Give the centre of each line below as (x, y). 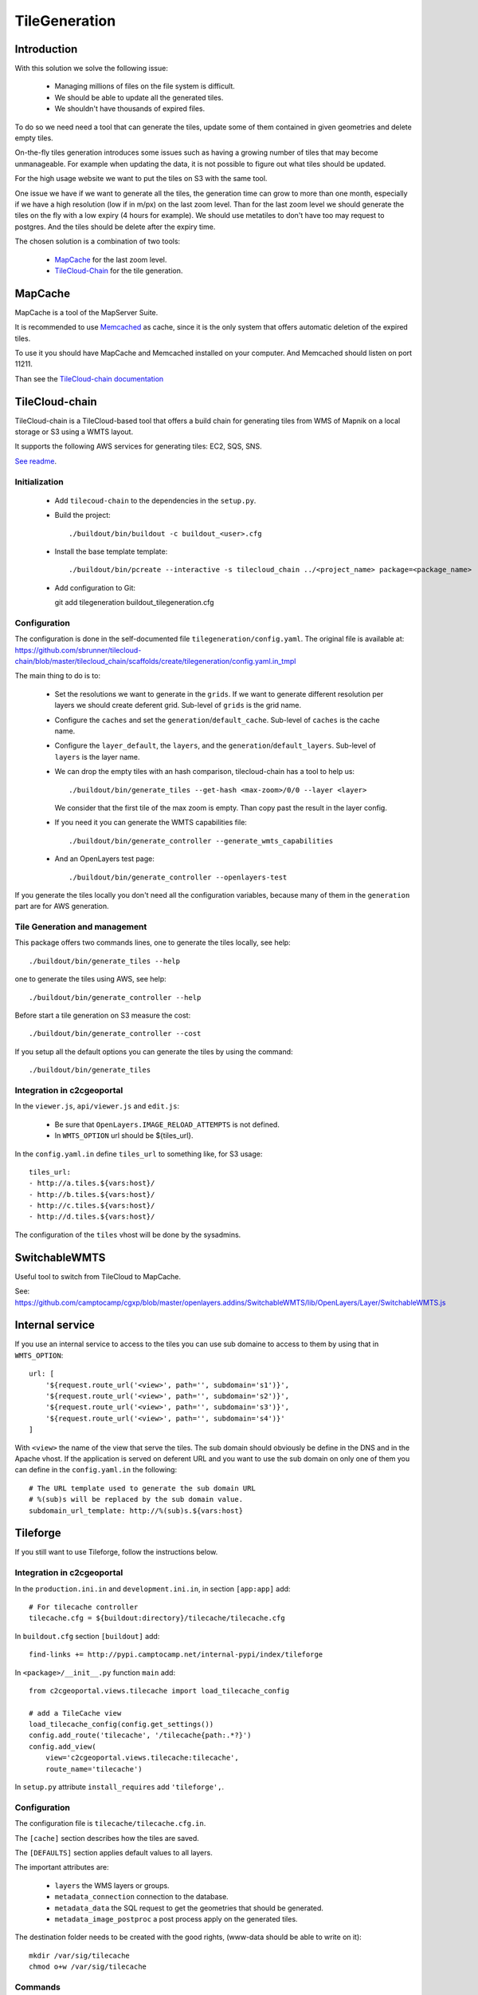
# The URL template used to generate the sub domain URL (143, 1488)
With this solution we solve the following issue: (92, 69)
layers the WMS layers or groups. (112, 1885)
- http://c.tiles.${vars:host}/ (92, 1206)
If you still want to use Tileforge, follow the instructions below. (116, 1552)
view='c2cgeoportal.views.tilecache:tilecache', (142, 1758)
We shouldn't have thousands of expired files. (130, 109)
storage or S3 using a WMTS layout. (74, 432)
